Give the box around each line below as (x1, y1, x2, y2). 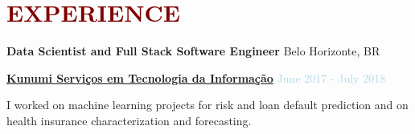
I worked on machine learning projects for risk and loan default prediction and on (6, 96, 409, 113)
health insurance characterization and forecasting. (6, 112, 252, 128)
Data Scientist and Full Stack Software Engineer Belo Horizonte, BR (6, 43, 380, 59)
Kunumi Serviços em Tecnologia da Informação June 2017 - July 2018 (6, 69, 386, 86)
